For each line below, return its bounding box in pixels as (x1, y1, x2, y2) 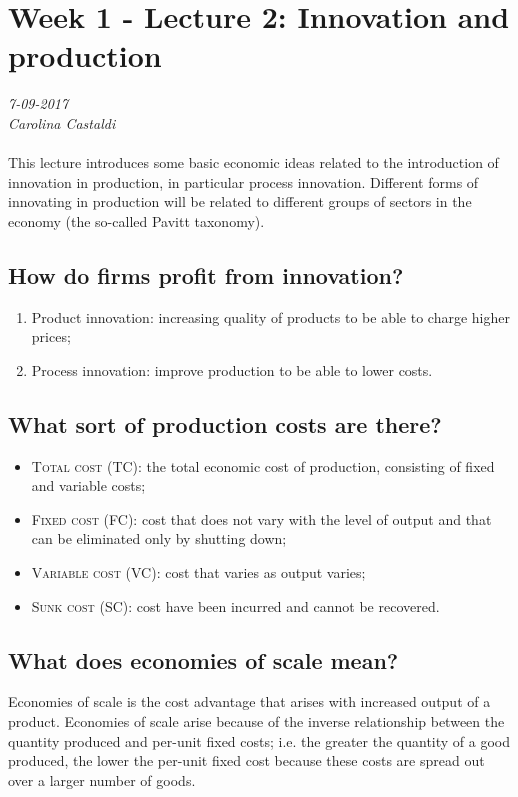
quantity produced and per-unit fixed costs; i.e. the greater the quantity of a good (8, 730, 511, 751)
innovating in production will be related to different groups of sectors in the (8, 191, 472, 212)
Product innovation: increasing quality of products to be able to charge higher (31, 306, 510, 327)
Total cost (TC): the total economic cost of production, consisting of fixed (31, 455, 495, 476)
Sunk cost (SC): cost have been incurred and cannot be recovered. (31, 595, 440, 616)
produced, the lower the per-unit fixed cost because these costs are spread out (8, 750, 485, 771)
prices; (31, 326, 71, 347)
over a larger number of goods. (8, 769, 196, 790)
